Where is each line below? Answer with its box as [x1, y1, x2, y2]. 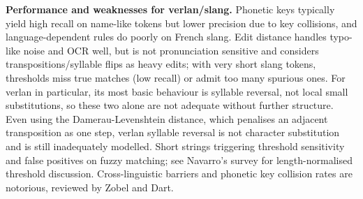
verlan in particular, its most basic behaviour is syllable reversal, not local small [6, 84, 348, 98]
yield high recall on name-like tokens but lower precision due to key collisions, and [6, 15, 357, 30]
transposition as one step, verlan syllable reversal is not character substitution [6, 125, 340, 140]
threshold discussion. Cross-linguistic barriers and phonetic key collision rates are [6, 166, 353, 181]
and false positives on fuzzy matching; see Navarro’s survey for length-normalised [6, 152, 353, 167]
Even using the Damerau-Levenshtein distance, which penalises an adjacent [6, 111, 328, 126]
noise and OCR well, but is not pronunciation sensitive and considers [23, 43, 319, 57]
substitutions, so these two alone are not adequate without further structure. [6, 98, 334, 112]
